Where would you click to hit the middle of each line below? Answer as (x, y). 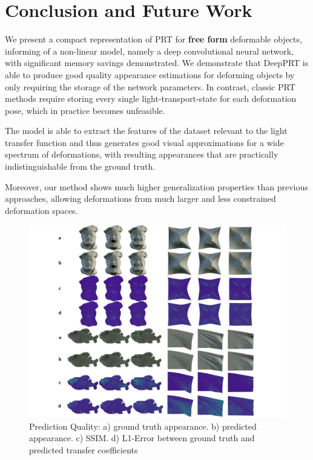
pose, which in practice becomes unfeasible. (85, 110)
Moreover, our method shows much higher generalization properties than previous (156, 186)
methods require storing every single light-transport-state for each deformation (151, 98)
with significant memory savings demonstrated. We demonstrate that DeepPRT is (157, 63)
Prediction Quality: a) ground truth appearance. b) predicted (143, 426)
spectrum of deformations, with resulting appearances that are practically (142, 154)
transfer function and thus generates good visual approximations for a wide (144, 142)
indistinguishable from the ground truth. (80, 166)
